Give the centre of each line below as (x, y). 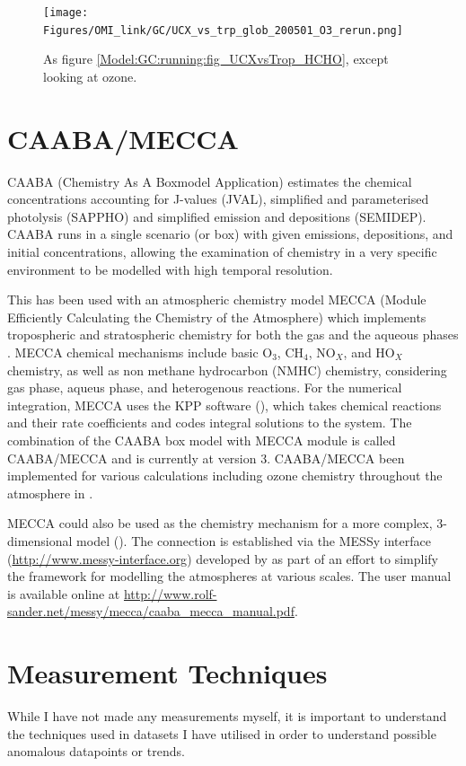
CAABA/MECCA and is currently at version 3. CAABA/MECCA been (206, 458)
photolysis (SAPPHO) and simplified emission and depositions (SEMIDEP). (217, 216)
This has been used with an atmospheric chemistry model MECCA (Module (217, 299)
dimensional (40, 540)
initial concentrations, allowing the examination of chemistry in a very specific (222, 251)
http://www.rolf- (170, 593)
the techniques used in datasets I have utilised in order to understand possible (222, 733)
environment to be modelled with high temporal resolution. (170, 269)
